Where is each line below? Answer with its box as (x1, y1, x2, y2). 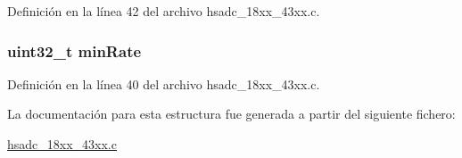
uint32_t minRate (7, 39, 142, 62)
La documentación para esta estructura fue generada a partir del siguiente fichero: (7, 104, 456, 123)
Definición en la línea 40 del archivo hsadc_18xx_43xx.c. (7, 74, 320, 93)
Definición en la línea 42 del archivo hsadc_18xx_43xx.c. (7, 2, 320, 20)
